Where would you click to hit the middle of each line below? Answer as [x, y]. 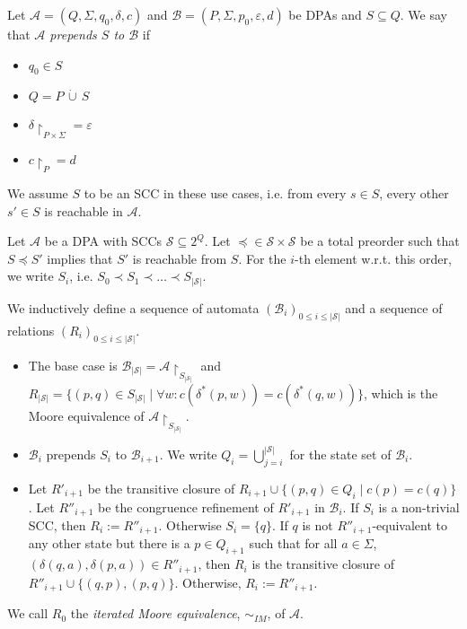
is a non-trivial [419, 507]
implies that [80, 258]
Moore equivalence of [86, 415]
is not [317, 524]
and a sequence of [394, 307]
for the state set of [340, 454]
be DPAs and [325, 14]
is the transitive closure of [323, 564]
